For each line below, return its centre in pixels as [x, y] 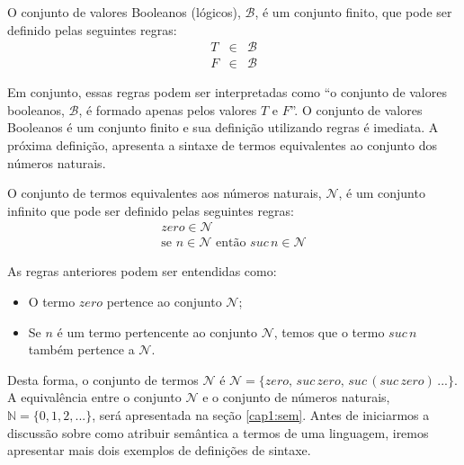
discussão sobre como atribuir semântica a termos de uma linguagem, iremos [218, 432]
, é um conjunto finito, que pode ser [353, 12]
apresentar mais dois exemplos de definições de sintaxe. [159, 450]
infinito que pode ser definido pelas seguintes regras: [151, 210]
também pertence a [81, 349]
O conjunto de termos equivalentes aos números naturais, [165, 193]
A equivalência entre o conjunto [94, 397]
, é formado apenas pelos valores [168, 109]
